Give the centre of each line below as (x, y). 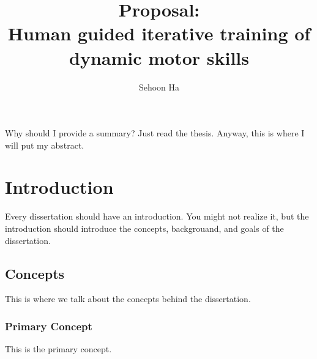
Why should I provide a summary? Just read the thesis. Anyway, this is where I (155, 133)
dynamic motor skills (159, 57)
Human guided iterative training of (159, 33)
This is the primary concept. (58, 349)
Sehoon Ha (159, 87)
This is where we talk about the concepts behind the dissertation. (128, 299)
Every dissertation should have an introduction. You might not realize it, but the (157, 216)
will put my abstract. (45, 145)
